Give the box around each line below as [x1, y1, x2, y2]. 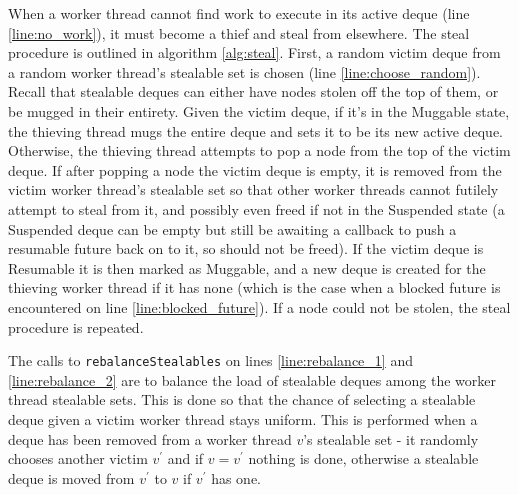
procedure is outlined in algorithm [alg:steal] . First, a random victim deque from [8, 42, 501, 63]
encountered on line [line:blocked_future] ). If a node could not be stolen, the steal [8, 296, 511, 317]
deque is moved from [8, 467, 135, 488]
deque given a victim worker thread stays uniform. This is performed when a [8, 408, 478, 429]
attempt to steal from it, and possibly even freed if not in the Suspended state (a [8, 198, 505, 219]
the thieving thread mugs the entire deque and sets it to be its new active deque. [8, 120, 504, 141]
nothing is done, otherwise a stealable [248, 448, 479, 469]
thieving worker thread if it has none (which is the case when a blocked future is [8, 277, 501, 298]
